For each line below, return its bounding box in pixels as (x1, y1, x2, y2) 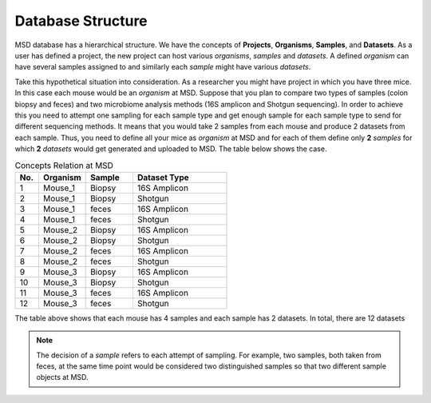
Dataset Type (136, 172, 189, 183)
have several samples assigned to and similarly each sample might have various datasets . (14, 62, 311, 72)
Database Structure (14, 12, 148, 30)
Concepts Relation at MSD (14, 160, 113, 171)
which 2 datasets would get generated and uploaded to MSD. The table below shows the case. (14, 144, 327, 154)
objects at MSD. (36, 373, 89, 382)
